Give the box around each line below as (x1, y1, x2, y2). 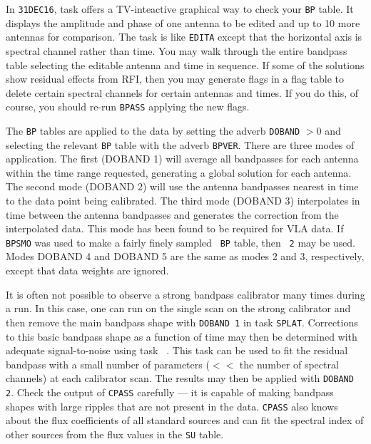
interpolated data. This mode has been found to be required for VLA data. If (6, 221, 344, 236)
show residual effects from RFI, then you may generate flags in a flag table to (6, 71, 345, 86)
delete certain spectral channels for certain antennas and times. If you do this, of (6, 85, 359, 100)
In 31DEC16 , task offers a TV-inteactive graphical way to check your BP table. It (6, 1, 354, 16)
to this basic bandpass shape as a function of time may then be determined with (6, 329, 357, 344)
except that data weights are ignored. (6, 263, 169, 278)
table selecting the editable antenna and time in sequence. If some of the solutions (6, 57, 365, 72)
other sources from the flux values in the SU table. (6, 426, 224, 441)
